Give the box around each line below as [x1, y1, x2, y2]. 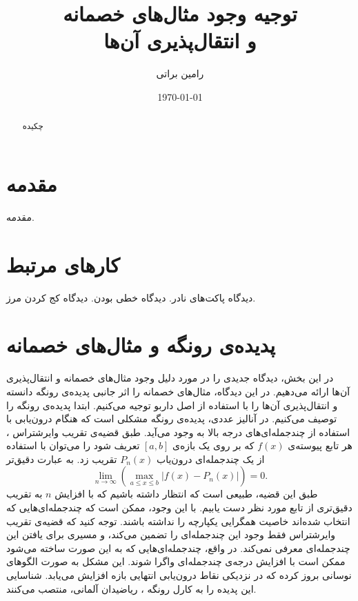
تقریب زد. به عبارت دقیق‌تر [6, 451, 117, 466]
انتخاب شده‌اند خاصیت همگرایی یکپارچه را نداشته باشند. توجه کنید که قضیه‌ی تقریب [6, 513, 350, 528]
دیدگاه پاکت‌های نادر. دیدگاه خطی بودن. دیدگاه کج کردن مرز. [6, 290, 256, 304]
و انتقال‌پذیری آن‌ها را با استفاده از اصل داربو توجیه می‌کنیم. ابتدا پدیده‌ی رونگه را [6, 397, 338, 412]
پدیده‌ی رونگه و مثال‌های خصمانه [6, 331, 275, 359]
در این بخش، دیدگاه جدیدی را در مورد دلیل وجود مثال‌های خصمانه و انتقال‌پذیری [6, 371, 334, 385]
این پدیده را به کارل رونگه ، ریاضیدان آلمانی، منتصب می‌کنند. [6, 581, 257, 595]
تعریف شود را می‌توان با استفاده [6, 438, 140, 453]
